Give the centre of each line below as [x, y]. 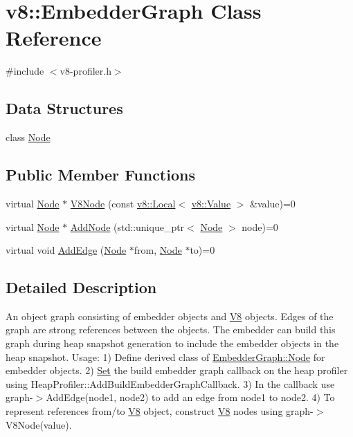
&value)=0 [273, 203]
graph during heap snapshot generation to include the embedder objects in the [172, 343]
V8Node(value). [39, 424]
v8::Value [211, 203]
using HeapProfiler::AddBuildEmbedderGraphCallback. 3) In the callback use [170, 383]
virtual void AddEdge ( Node [66, 250]
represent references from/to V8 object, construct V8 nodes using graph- [160, 411]
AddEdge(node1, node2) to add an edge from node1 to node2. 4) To [190, 397]
